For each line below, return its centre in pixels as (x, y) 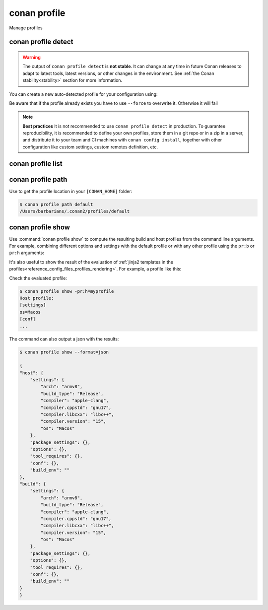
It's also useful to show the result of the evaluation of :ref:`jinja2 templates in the (91, 262)
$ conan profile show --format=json (64, 352)
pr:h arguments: (27, 253)
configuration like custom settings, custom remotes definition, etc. (90, 147)
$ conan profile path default (56, 204)
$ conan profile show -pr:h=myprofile (67, 291)
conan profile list (36, 164)
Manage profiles (26, 28)
